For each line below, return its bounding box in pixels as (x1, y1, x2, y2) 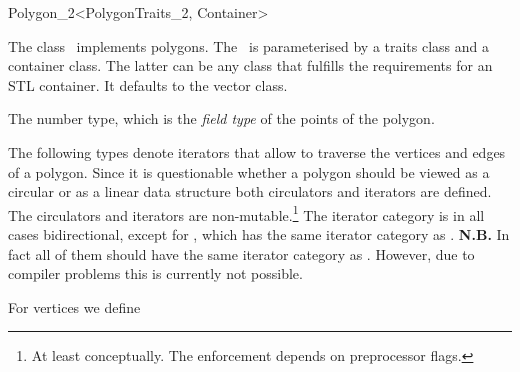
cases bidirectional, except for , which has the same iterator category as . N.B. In (8, 224, 510, 244)
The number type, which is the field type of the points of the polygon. (8, 108, 435, 129)
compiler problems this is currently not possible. (8, 263, 303, 284)
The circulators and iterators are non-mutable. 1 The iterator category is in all (8, 201, 485, 225)
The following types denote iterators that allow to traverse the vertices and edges (8, 141, 506, 162)
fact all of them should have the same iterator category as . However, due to (8, 243, 475, 264)
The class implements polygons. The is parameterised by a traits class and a (8, 35, 490, 56)
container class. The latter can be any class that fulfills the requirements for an (8, 55, 493, 76)
